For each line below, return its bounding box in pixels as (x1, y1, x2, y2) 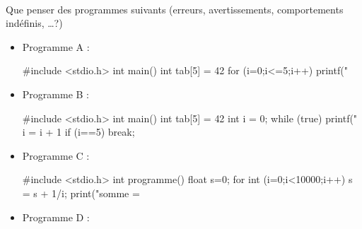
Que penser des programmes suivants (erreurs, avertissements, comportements (6, 1, 344, 16)
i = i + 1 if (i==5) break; (22, 124, 135, 139)
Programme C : (22, 148, 90, 163)
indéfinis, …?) (6, 16, 63, 30)
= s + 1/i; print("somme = (22, 185, 140, 200)
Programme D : (22, 209, 90, 224)
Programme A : (22, 39, 90, 54)
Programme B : (22, 86, 89, 101)
